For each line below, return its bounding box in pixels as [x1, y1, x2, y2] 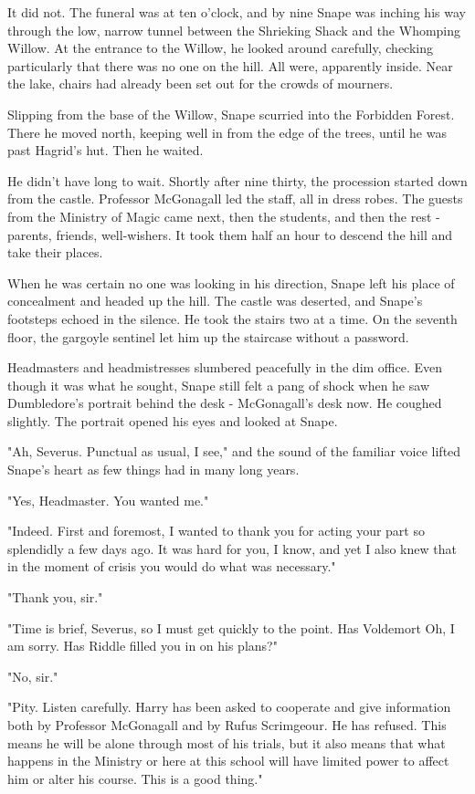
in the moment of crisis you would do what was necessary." [7, 557, 336, 576]
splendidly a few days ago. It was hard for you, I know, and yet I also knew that [7, 538, 457, 558]
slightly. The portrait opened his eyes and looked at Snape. [7, 411, 338, 430]
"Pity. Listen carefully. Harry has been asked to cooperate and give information [7, 697, 451, 716]
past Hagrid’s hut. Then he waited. [7, 141, 204, 160]
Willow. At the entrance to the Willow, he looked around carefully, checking [7, 38, 434, 57]
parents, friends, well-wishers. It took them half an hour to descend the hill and [7, 225, 453, 244]
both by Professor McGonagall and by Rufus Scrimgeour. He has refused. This [7, 716, 447, 734]
